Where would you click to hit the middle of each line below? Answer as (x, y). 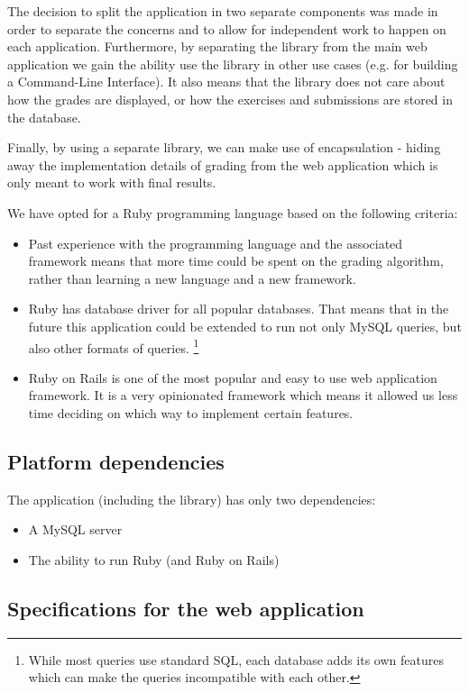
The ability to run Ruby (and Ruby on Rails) (154, 559)
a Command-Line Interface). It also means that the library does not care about (226, 82)
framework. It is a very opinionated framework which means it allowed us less (243, 395)
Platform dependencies (116, 461)
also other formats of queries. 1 (114, 346)
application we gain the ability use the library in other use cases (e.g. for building (233, 64)
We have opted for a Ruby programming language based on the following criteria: (233, 212)
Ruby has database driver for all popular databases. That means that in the (239, 309)
